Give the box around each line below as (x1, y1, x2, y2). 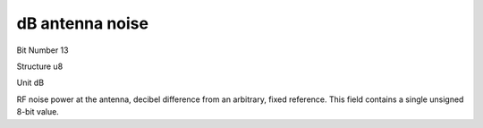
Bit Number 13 (16, 45, 69, 55)
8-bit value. (16, 107, 60, 117)
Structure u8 (16, 61, 64, 72)
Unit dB (16, 77, 45, 89)
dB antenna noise (16, 13, 149, 33)
